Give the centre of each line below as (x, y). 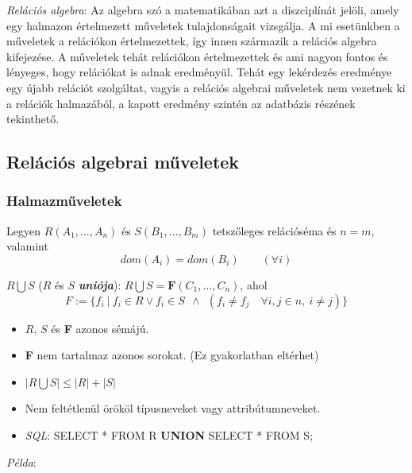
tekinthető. (33, 119)
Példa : (21, 461)
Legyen (23, 230)
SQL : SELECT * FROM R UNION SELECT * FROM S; (169, 434)
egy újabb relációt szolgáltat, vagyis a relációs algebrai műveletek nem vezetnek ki (206, 87)
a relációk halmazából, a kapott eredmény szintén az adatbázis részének (181, 103)
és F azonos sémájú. (100, 328)
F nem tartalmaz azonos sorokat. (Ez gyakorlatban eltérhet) (172, 355)
